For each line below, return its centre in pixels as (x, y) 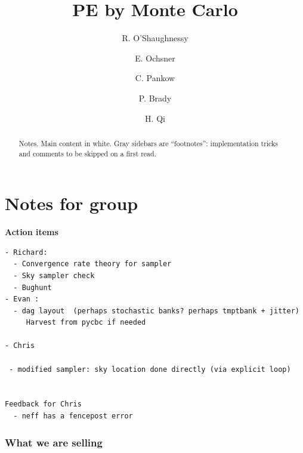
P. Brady (155, 98)
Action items (32, 232)
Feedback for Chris (43, 404)
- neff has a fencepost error (73, 416)
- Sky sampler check (54, 275)
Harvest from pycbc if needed (86, 323)
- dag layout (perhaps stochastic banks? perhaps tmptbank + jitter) (156, 311)
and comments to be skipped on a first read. (87, 153)
